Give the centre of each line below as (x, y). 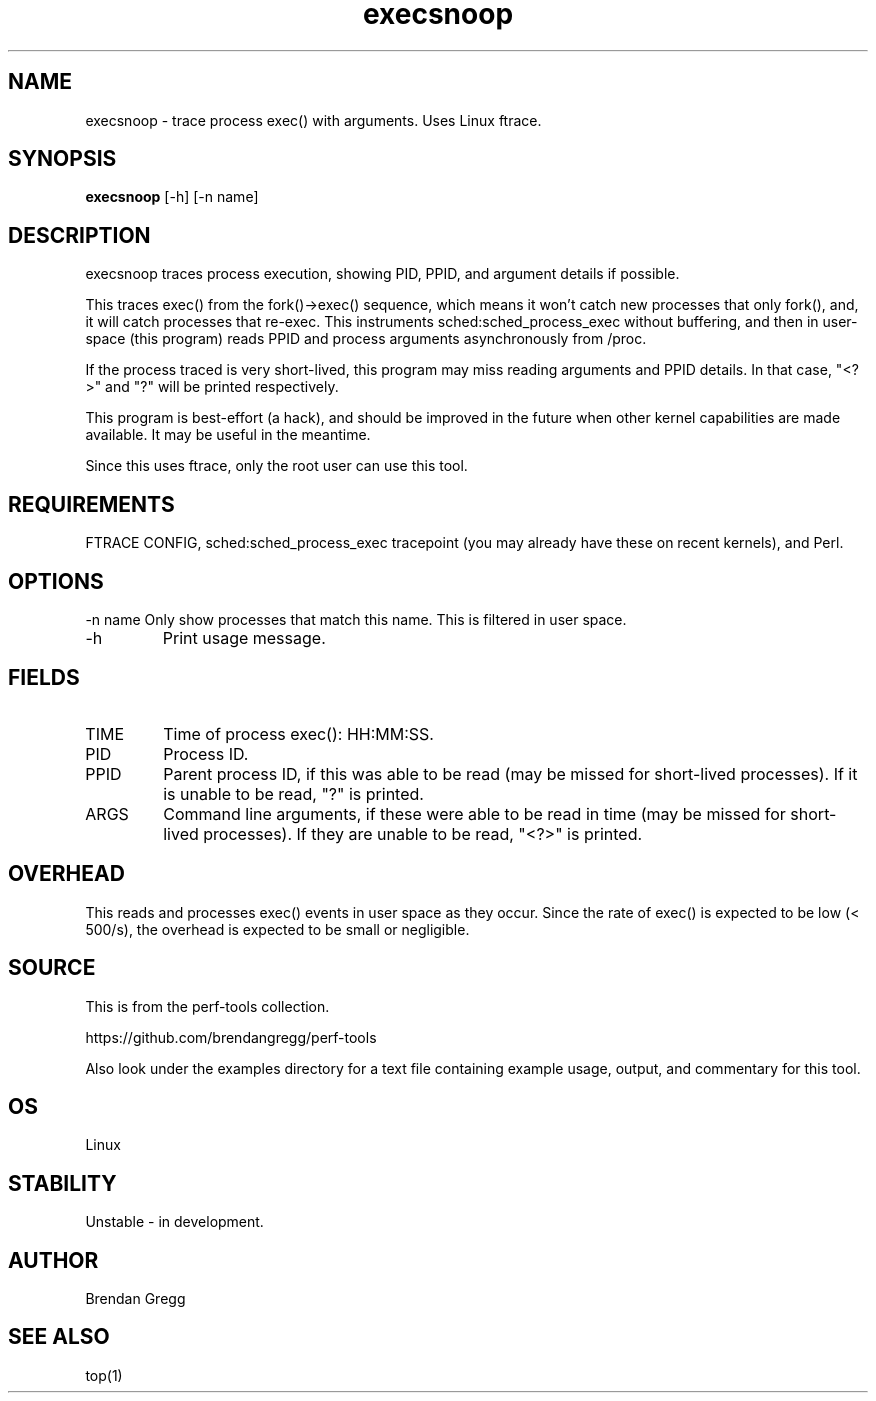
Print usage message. (244, 637)
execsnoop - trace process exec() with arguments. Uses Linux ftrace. (313, 120)
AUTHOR (53, 1260)
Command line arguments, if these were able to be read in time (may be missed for (474, 813)
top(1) (104, 1375)
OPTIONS (56, 581)
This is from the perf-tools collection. (207, 1006)
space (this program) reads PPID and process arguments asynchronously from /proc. (366, 339)
